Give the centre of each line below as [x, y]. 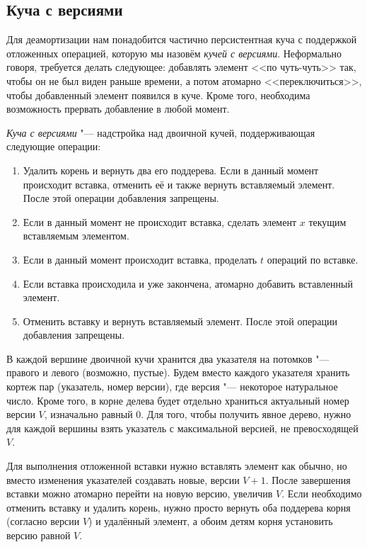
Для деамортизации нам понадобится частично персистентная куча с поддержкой [182, 39]
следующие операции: [54, 146]
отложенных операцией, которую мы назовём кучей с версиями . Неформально [174, 53]
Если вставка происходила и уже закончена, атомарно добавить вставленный [188, 283]
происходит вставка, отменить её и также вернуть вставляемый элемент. [179, 184]
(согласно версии [43, 521]
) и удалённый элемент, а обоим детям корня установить [211, 521]
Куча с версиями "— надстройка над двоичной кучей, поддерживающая [161, 132]
